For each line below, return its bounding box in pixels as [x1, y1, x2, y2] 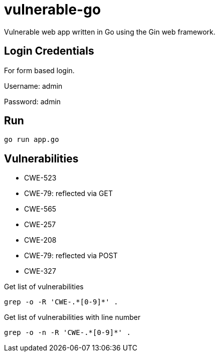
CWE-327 [24, 267, 56, 276]
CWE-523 [24, 173, 57, 183]
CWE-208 [24, 236, 57, 245]
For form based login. [4, 66, 75, 75]
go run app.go [4, 135, 59, 144]
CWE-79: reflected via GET [24, 189, 113, 198]
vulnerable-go [4, 1, 101, 18]
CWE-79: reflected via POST [24, 251, 118, 260]
